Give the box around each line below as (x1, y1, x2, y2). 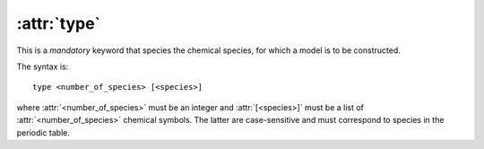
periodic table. (16, 127, 71, 138)
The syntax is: (16, 61, 69, 72)
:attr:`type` (16, 13, 101, 33)
